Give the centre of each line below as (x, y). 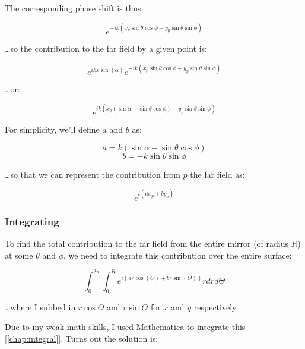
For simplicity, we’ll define (52, 129)
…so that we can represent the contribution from (93, 174)
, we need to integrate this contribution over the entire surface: (178, 255)
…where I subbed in (40, 306)
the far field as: (217, 174)
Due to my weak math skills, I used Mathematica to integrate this (125, 327)
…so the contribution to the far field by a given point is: (106, 48)
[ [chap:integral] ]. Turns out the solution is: (82, 338)
